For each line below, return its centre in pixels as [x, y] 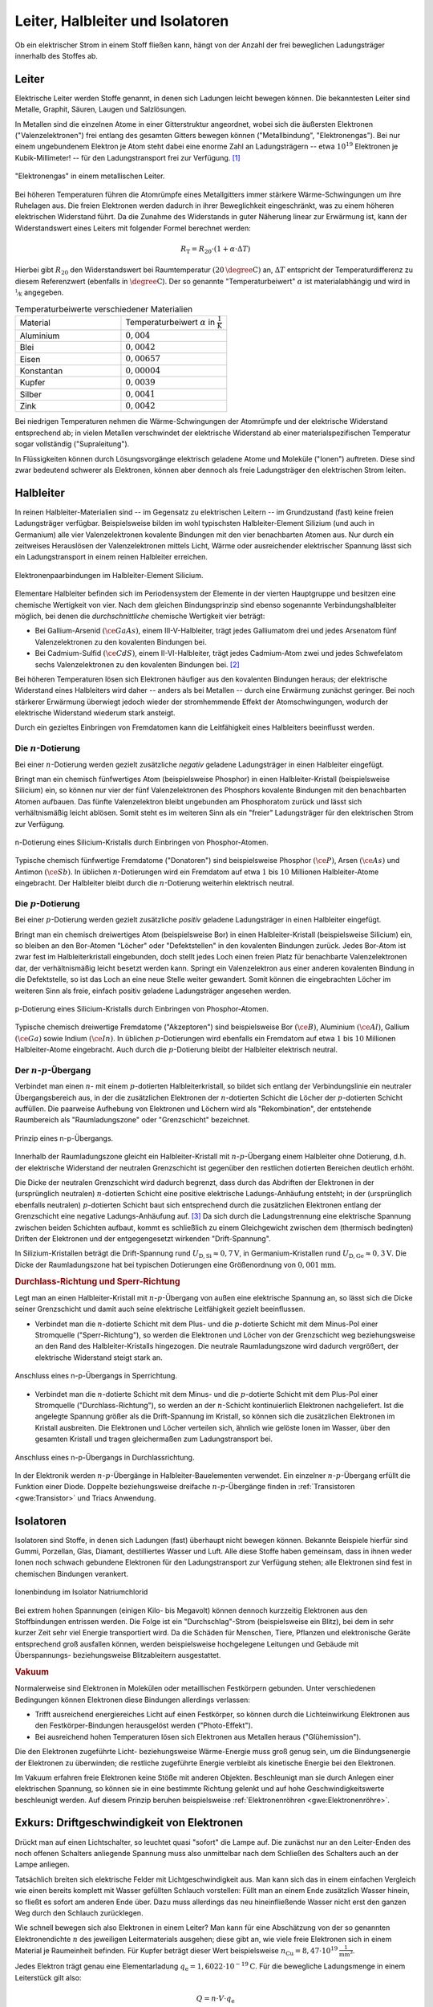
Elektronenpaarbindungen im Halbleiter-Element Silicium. [109, 575]
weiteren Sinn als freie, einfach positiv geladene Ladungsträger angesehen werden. [153, 991]
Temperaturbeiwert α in [170, 322]
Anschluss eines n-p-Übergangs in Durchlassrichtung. [105, 1457]
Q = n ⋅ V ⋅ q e [216, 1999]
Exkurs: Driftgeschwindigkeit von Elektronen [129, 1823]
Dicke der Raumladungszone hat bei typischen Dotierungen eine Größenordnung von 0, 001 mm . [176, 1264]
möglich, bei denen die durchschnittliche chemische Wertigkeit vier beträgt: [140, 616]
